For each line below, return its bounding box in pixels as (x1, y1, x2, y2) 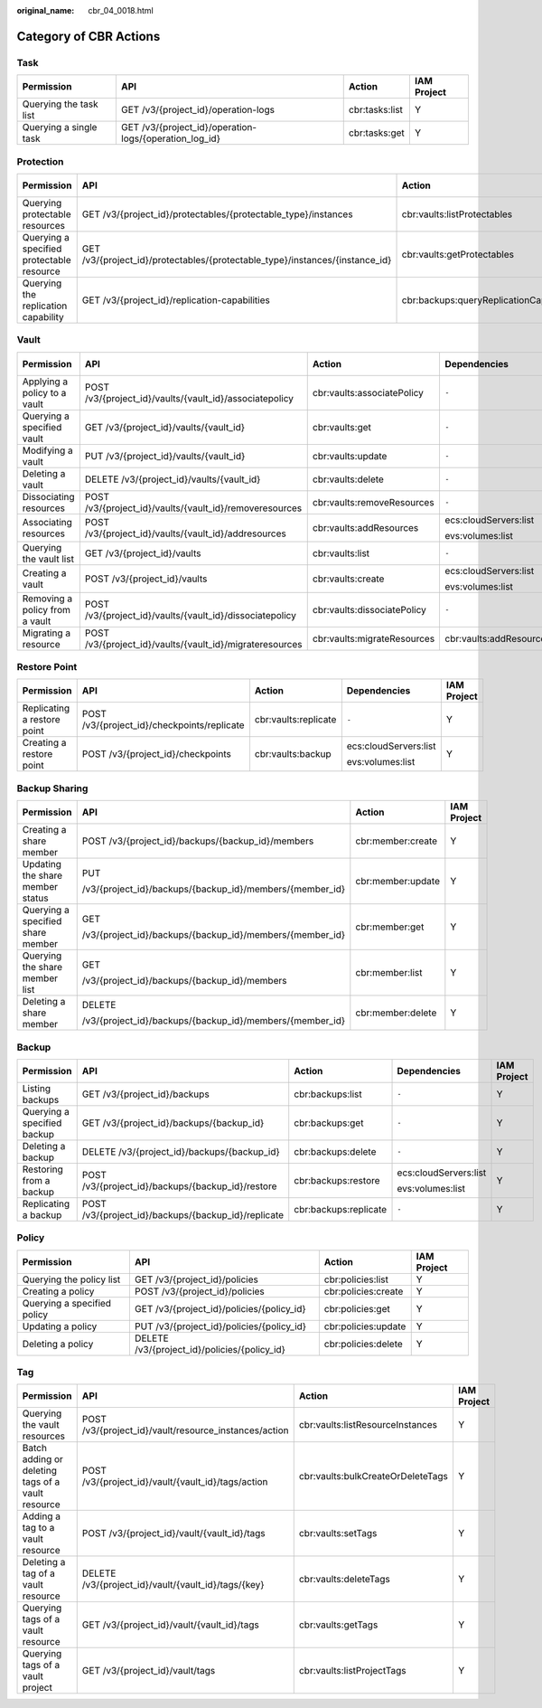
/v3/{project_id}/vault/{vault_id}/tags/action (81, 1476, 268, 1488)
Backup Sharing (16, 782, 89, 795)
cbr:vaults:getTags (298, 1618, 378, 1631)
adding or (22, 1453, 63, 1466)
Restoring (22, 1163, 63, 1175)
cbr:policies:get (323, 1302, 390, 1315)
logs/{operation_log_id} (120, 132, 221, 145)
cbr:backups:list (294, 1088, 362, 1100)
